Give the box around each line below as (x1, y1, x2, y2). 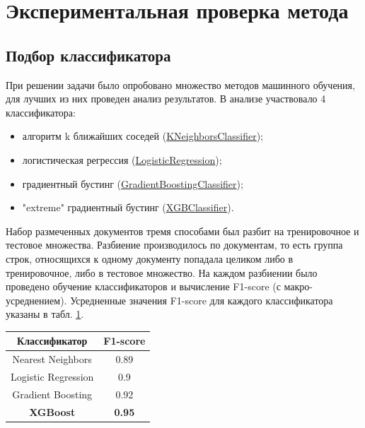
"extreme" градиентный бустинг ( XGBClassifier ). (22, 200, 234, 215)
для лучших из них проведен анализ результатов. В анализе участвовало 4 (6, 91, 326, 106)
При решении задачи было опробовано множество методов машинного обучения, (6, 77, 355, 92)
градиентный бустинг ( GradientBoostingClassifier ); (22, 176, 243, 191)
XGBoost (29, 404, 76, 419)
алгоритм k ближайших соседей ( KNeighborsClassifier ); (22, 129, 264, 143)
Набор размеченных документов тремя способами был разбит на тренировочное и (6, 223, 359, 238)
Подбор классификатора (6, 44, 171, 66)
